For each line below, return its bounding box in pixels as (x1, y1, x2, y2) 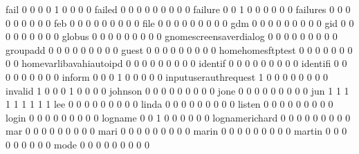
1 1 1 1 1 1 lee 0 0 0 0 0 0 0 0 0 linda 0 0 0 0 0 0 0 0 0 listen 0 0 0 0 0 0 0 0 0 (6, 97, 333, 111)
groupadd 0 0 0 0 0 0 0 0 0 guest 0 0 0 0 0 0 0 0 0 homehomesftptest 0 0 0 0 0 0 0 (6, 42, 353, 57)
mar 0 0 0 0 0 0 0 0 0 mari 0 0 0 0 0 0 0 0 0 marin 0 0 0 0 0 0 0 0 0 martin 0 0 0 (6, 124, 347, 138)
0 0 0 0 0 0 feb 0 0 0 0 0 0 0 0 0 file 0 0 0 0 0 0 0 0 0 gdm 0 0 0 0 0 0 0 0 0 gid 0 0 (6, 15, 354, 30)
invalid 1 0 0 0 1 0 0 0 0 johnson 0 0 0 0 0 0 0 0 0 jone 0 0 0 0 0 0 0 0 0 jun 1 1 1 (6, 83, 349, 97)
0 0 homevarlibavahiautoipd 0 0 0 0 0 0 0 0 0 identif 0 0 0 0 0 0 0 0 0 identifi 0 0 (6, 56, 347, 70)
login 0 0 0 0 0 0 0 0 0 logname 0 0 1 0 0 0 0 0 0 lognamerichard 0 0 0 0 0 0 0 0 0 (6, 110, 351, 124)
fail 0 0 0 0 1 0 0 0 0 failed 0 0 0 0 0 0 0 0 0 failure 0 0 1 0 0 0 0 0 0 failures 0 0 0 (6, 2, 351, 16)
